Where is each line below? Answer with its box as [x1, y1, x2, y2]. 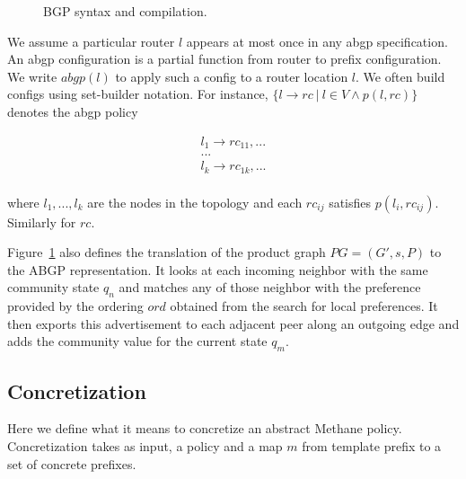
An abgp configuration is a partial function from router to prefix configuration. [7, 49, 442, 68]
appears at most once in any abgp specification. [186, 31, 448, 50]
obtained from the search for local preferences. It [170, 297, 438, 315]
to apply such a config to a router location [115, 67, 348, 85]
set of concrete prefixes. [7, 454, 136, 473]
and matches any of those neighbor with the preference [119, 278, 421, 297]
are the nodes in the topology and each [87, 192, 303, 211]
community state [7, 278, 100, 297]
